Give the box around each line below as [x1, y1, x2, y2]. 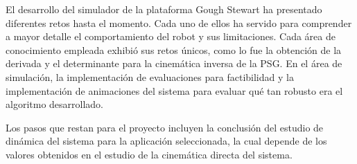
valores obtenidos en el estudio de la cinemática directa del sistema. [6, 147, 293, 161]
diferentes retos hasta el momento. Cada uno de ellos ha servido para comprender [6, 15, 352, 30]
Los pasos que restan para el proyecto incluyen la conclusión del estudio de [6, 120, 324, 134]
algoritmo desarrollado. [6, 97, 103, 111]
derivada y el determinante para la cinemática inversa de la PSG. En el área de [6, 56, 342, 71]
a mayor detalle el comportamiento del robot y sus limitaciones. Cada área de [6, 29, 336, 44]
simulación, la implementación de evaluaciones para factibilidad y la [6, 69, 294, 84]
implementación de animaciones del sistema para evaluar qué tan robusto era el [6, 83, 343, 98]
